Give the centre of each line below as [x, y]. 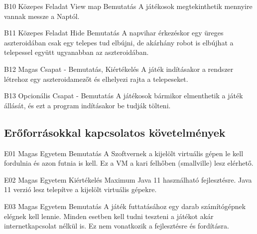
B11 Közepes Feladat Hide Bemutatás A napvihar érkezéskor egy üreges [114, 33]
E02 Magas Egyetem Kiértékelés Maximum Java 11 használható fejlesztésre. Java [128, 179]
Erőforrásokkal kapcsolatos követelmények [115, 132]
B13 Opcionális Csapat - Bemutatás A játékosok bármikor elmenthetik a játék [124, 96]
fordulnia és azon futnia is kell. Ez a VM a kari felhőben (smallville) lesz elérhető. [129, 163]
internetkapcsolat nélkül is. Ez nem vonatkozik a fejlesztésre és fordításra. [117, 226]
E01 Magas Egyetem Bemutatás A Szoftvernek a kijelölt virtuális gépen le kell [124, 153]
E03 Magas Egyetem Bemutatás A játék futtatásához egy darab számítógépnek [125, 206]
